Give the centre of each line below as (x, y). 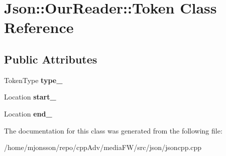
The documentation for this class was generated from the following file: (113, 130)
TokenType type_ (33, 80)
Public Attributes (51, 59)
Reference (39, 27)
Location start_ (30, 97)
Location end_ (28, 113)
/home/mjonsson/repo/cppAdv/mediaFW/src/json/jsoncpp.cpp (103, 147)
